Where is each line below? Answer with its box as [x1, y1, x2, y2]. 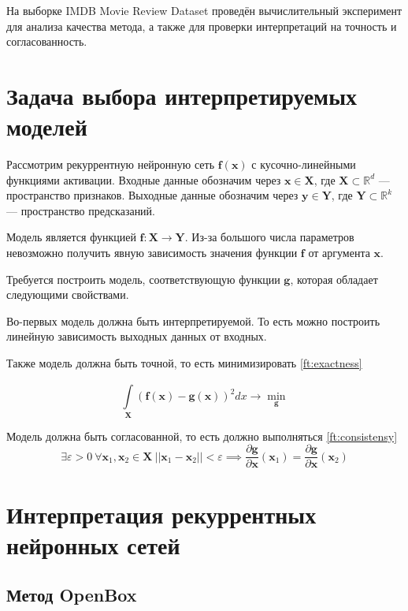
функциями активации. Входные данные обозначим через [6, 171, 281, 188]
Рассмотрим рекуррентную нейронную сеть [6, 156, 215, 173]
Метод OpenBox [6, 583, 137, 607]
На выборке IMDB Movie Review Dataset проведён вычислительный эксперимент [6, 2, 402, 18]
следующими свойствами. [6, 286, 129, 303]
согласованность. [6, 33, 87, 50]
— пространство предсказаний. [6, 202, 155, 218]
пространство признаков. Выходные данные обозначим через [6, 187, 299, 203]
